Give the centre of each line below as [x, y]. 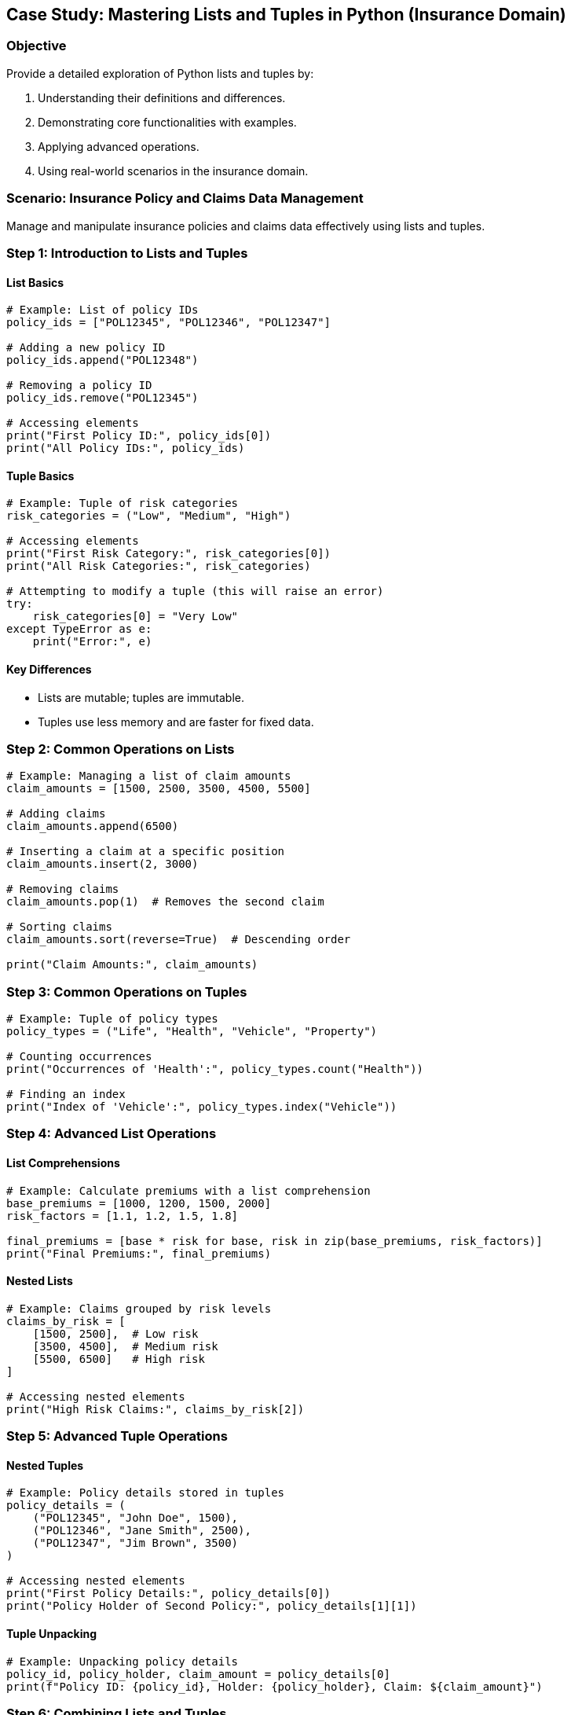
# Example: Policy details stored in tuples [146, 1493]
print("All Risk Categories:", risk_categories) [159, 566]
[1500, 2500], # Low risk [115, 1333]
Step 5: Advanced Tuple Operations [117, 1436]
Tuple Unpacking [52, 1634]
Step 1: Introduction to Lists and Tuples [127, 253]
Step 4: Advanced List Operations [112, 1134]
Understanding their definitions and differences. [162, 97]
